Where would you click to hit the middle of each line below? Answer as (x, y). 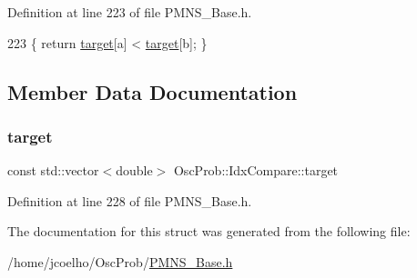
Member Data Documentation (153, 91)
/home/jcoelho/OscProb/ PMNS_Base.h (120, 261)
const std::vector (53, 170)
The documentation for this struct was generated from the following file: (209, 231)
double (134, 170)
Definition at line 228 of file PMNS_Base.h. (130, 200)
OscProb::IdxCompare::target (256, 170)
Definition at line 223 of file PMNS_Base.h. (130, 12)
